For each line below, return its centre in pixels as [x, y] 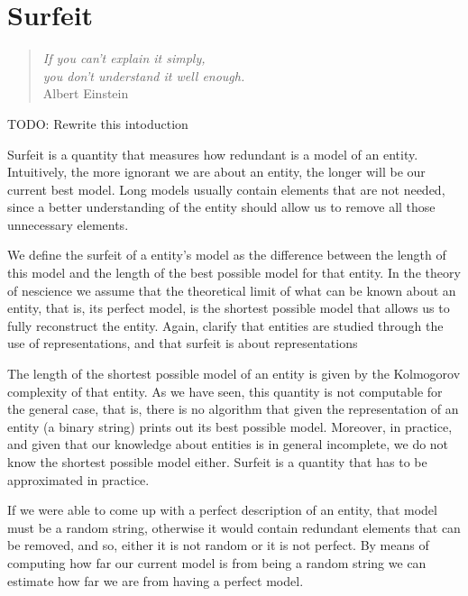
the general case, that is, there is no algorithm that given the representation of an [233, 409]
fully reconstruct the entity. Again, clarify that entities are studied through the [225, 325]
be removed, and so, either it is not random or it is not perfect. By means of [218, 545]
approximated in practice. [78, 479]
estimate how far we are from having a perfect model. [156, 580]
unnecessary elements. [68, 224]
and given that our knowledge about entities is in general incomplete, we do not [228, 444]
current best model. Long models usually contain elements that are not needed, [226, 189]
